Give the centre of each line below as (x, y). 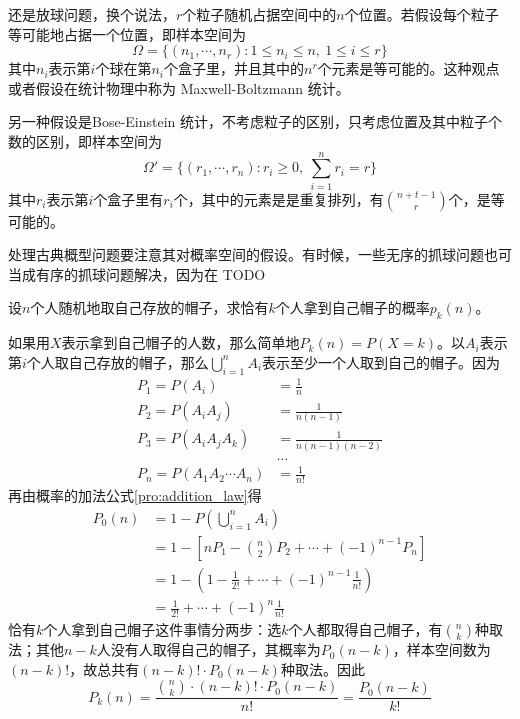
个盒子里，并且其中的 (234, 68)
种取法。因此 (322, 668)
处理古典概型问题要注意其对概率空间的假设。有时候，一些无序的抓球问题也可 (260, 254)
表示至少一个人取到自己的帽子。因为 (381, 361)
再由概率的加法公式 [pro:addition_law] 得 (135, 495)
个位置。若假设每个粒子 (421, 14)
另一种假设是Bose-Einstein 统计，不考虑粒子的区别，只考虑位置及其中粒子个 (255, 121)
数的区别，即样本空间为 (85, 140)
